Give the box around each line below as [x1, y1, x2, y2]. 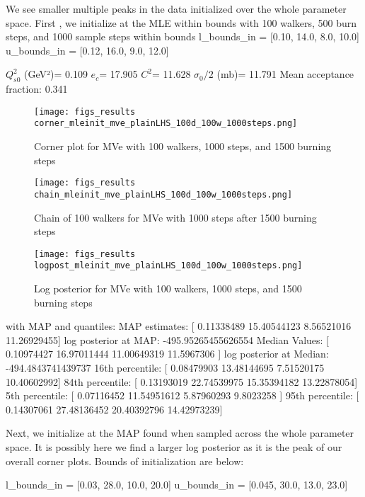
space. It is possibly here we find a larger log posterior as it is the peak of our [6, 440, 342, 455]
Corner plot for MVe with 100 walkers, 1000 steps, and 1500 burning [34, 139, 332, 154]
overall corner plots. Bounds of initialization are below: [6, 453, 244, 468]
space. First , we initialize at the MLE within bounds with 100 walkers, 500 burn [6, 15, 357, 30]
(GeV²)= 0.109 [24, 67, 88, 81]
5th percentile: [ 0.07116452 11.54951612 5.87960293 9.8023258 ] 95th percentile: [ [6, 388, 359, 403]
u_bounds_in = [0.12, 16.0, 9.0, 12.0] [6, 42, 169, 57]
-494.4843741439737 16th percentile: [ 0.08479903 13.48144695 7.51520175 [6, 360, 325, 375]
